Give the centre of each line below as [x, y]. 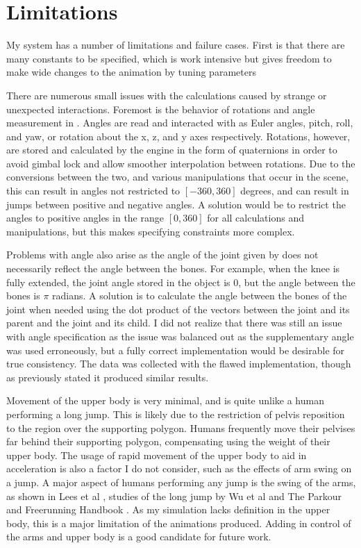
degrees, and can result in [295, 191]
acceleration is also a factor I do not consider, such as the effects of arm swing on [179, 468]
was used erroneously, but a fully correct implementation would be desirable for [176, 350]
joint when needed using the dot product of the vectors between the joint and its [178, 309]
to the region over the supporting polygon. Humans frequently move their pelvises [181, 427]
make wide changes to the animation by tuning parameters [131, 72]
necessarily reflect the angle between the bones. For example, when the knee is [173, 268]
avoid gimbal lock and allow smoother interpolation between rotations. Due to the [181, 163]
